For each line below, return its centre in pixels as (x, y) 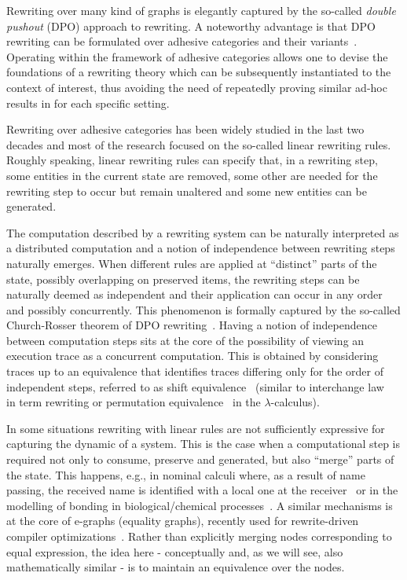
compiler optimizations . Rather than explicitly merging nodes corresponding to (199, 536)
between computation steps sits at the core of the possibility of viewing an (185, 340)
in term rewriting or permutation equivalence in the (134, 402)
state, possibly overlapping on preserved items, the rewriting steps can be (183, 279)
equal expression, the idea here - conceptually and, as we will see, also (175, 551)
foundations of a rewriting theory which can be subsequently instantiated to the (199, 72)
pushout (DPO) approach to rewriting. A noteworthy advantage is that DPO (191, 26)
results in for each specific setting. (88, 103)
